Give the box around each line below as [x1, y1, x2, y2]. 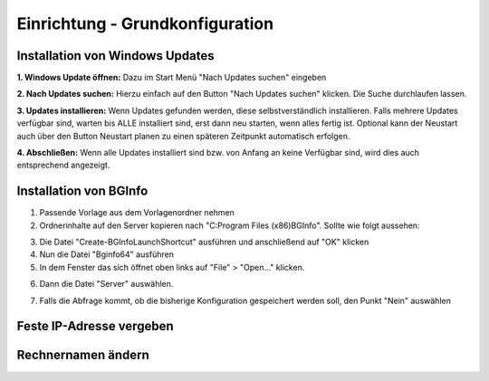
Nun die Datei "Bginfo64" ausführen [39, 249, 175, 260]
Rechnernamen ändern [16, 348, 149, 363]
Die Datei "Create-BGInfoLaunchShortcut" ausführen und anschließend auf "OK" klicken [39, 236, 369, 248]
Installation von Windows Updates [16, 48, 215, 63]
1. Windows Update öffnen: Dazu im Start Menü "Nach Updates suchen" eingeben [16, 72, 327, 83]
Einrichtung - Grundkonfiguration [16, 14, 274, 33]
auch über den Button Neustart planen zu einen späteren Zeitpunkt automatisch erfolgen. [16, 130, 350, 141]
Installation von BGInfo [16, 184, 149, 199]
